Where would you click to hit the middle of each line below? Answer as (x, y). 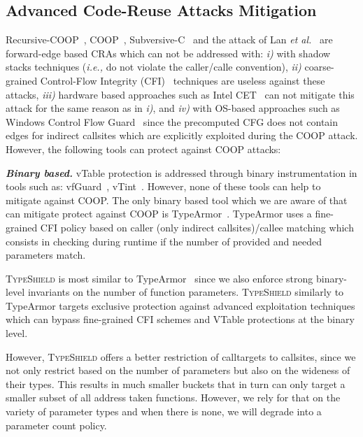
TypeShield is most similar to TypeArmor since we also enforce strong (159, 278)
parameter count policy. (56, 425)
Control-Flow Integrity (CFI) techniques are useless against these (183, 80)
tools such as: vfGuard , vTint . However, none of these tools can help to (163, 186)
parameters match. (46, 255)
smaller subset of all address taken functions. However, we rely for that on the (173, 397)
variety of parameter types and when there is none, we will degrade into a (164, 411)
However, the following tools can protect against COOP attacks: (143, 149)
